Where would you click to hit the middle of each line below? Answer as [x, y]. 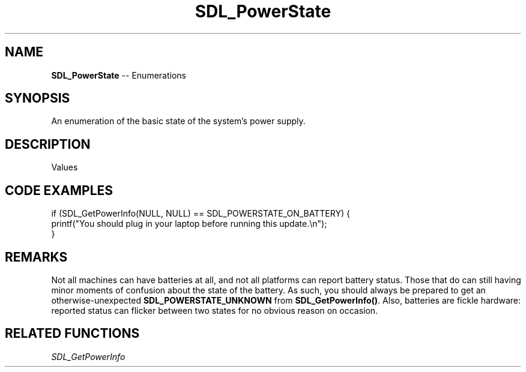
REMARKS [36, 257]
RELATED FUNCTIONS [72, 334]
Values [65, 167]
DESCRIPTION [48, 144]
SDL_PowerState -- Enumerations [119, 75]
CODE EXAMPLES [59, 190]
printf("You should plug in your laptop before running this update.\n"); [189, 224]
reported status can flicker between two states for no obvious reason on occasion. [215, 310]
